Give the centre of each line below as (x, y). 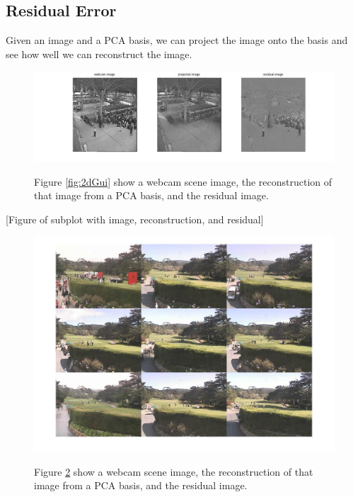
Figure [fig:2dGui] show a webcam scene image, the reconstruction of (183, 181)
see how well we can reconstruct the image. (99, 54)
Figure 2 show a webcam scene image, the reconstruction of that (174, 471)
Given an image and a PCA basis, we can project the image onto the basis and (177, 40)
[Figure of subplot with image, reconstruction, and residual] (135, 219)
